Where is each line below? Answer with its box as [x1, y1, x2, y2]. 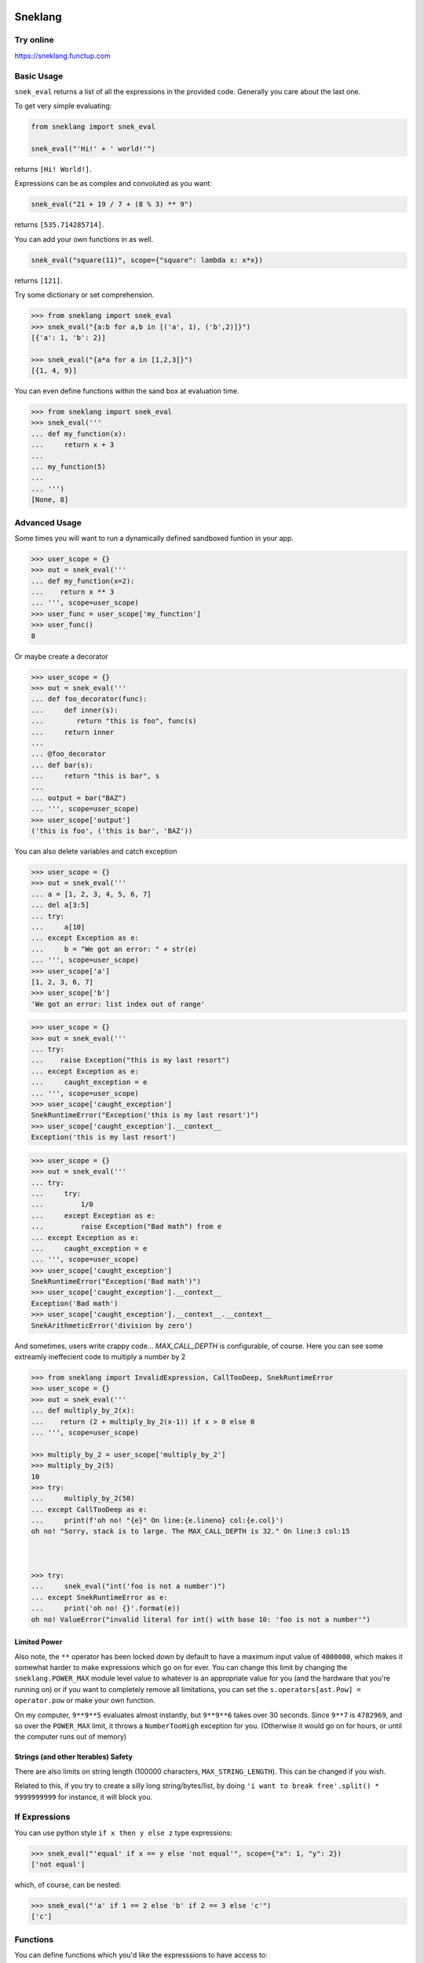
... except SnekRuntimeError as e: [31, 1592, 168, 1602]
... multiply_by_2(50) [31, 1494, 135, 1503]
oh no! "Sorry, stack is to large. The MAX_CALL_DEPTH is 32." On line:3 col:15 [31, 1527, 350, 1536]
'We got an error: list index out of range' [31, 1000, 206, 1008]
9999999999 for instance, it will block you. [14, 1792, 153, 1801]
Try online [14, 35, 54, 46]
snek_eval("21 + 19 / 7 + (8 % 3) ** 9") [31, 200, 193, 209]
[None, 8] [31, 495, 69, 504]
